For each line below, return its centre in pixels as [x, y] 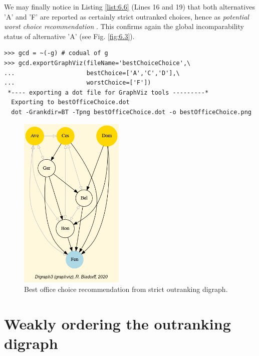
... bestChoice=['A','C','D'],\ [92, 73]
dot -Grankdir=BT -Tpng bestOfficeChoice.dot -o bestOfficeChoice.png [131, 112]
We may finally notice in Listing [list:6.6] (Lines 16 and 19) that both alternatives [129, 7]
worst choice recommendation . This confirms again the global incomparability [124, 26]
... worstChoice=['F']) [78, 83]
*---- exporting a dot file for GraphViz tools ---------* [108, 92]
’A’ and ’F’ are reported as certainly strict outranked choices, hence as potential [126, 16]
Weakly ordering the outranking [117, 323]
